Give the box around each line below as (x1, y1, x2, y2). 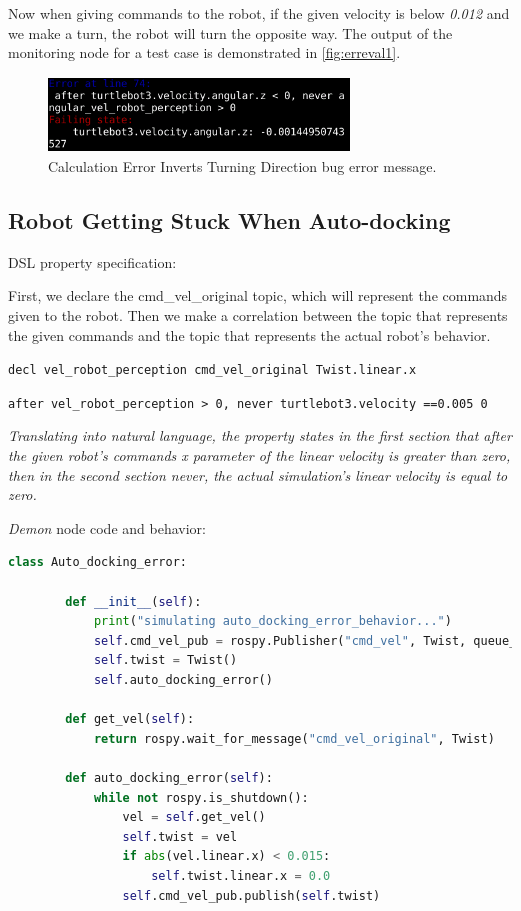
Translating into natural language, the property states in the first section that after (8, 425, 512, 446)
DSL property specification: (8, 251, 177, 272)
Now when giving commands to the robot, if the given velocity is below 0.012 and (8, 3, 510, 23)
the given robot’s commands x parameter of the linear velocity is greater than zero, (8, 445, 511, 466)
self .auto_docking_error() (93, 672, 273, 687)
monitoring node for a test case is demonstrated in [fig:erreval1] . (8, 42, 401, 63)
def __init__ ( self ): (65, 594, 202, 609)
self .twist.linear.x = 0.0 (151, 868, 331, 883)
